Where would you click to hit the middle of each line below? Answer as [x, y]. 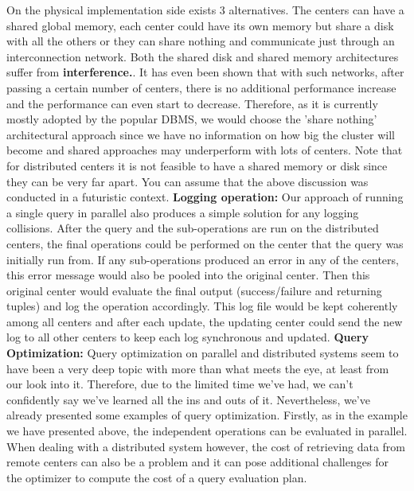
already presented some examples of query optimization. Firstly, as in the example [207, 415]
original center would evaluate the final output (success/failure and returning [194, 290]
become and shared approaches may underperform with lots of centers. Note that [205, 150]
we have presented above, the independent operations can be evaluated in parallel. [207, 431]
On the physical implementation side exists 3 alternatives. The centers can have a [205, 10]
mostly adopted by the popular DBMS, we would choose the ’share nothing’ [192, 119]
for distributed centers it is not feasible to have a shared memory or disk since [197, 165]
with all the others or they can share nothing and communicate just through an [201, 41]
